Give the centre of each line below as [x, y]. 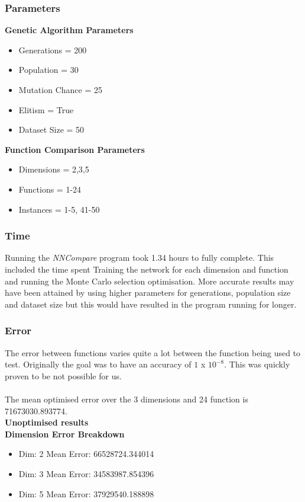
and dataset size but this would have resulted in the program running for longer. [151, 304]
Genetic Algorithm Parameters [69, 30]
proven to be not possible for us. [63, 375]
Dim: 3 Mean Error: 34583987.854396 [86, 473]
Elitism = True [46, 109]
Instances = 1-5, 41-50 [59, 209]
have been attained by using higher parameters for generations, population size [148, 292]
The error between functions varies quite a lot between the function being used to [153, 352]
